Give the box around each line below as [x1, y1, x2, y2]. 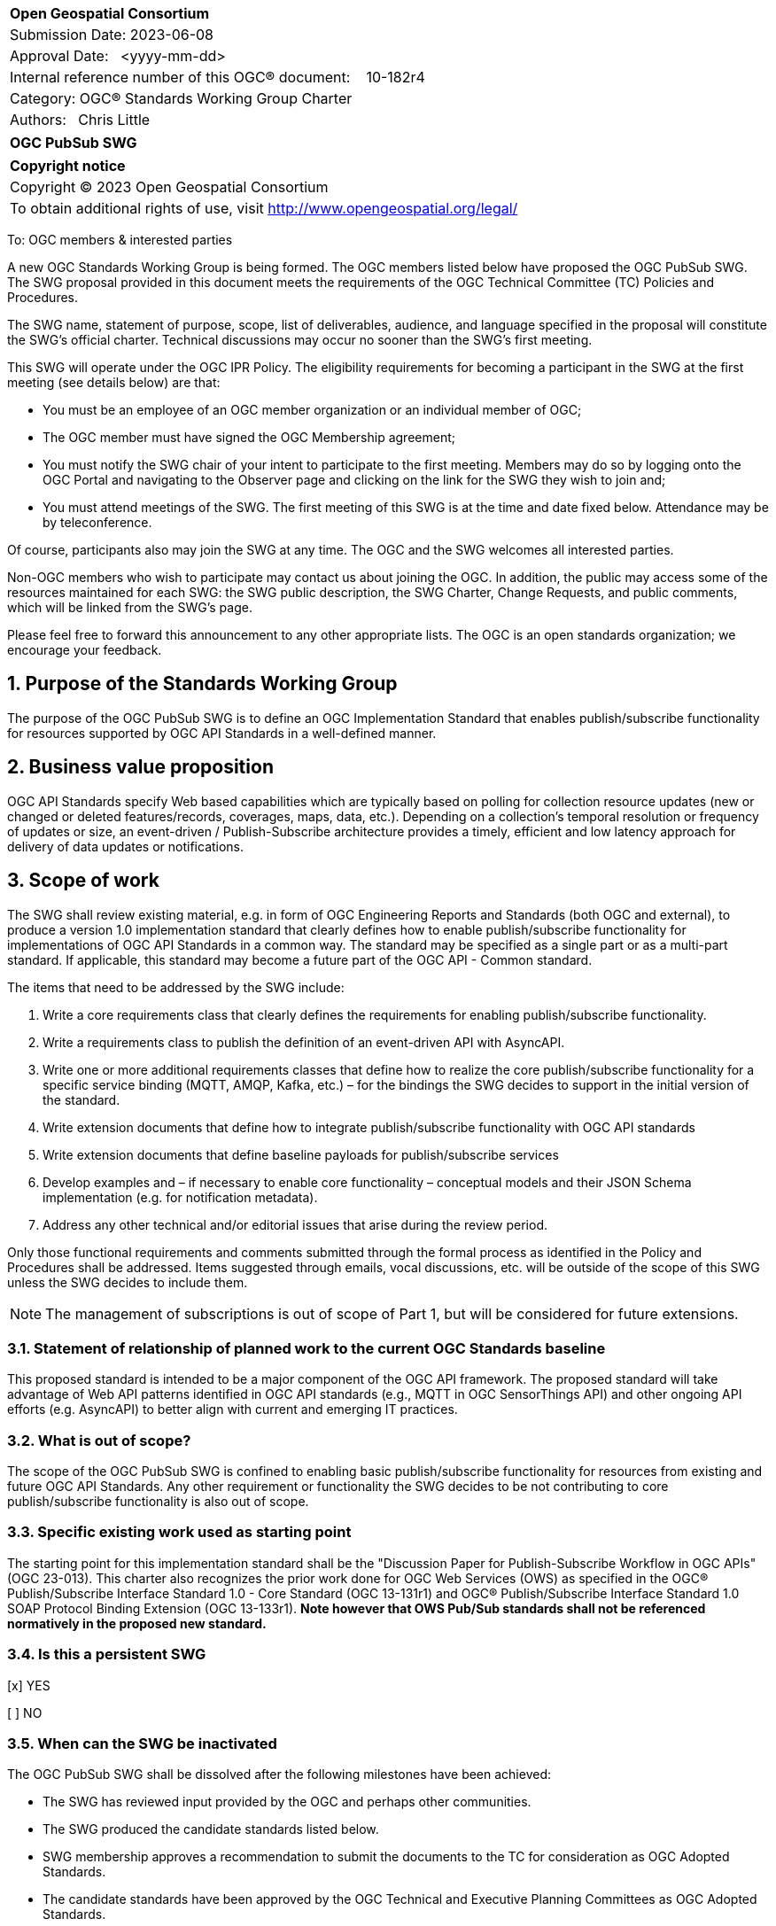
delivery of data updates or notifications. [7, 838, 244, 854]
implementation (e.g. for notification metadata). [43, 1189, 318, 1205]
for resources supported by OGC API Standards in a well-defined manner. [7, 725, 437, 741]
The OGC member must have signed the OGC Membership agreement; [43, 430, 455, 445]
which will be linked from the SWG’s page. [7, 600, 252, 615]
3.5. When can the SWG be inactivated [7, 1734, 277, 1752]
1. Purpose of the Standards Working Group [7, 672, 398, 695]
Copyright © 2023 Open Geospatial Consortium [10, 178, 329, 196]
